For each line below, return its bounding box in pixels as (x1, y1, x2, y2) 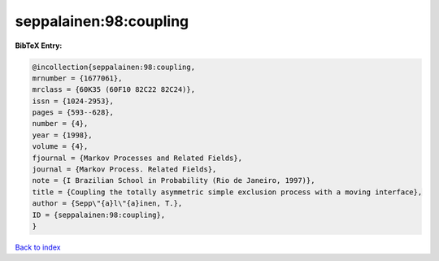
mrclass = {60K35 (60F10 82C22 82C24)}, (32, 85, 195, 94)
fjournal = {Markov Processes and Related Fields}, (32, 153, 243, 163)
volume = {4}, (32, 142, 89, 151)
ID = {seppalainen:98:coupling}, (32, 210, 166, 220)
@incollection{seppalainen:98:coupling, (32, 62, 195, 72)
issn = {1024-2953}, (32, 96, 114, 106)
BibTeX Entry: (15, 41, 63, 50)
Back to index (15, 242, 61, 252)
